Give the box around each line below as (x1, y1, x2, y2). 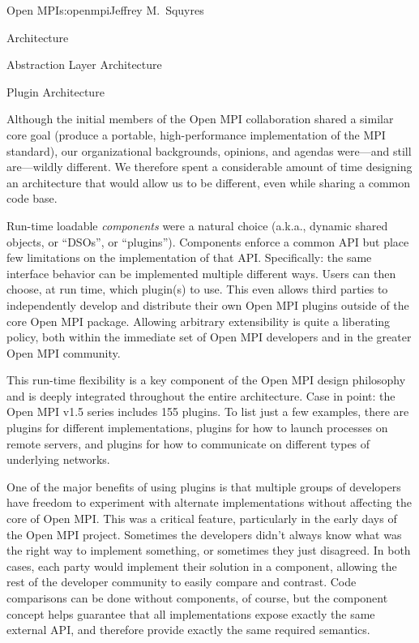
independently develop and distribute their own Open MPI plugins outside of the (6, 296, 409, 313)
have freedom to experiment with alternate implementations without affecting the (6, 494, 412, 511)
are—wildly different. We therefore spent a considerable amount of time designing (6, 158, 413, 175)
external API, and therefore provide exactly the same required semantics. (6, 621, 370, 638)
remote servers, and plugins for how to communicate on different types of (6, 435, 370, 452)
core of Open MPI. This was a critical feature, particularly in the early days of (6, 510, 397, 527)
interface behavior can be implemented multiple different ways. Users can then (6, 264, 396, 281)
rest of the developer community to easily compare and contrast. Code (6, 573, 357, 590)
